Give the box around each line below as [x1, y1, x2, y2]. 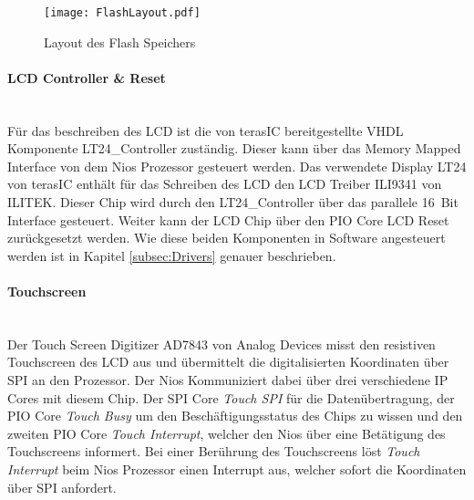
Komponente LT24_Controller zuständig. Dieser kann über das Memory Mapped [7, 139, 461, 158]
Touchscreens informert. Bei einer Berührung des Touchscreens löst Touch [7, 442, 420, 461]
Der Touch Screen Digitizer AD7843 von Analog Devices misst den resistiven [7, 334, 436, 353]
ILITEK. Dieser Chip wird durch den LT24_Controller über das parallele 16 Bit [7, 193, 459, 212]
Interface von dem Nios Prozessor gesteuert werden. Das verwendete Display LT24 [7, 156, 467, 175]
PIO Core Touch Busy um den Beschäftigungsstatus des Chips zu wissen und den [7, 406, 463, 425]
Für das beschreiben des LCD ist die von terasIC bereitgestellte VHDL [7, 120, 404, 140]
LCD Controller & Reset [7, 68, 166, 87]
